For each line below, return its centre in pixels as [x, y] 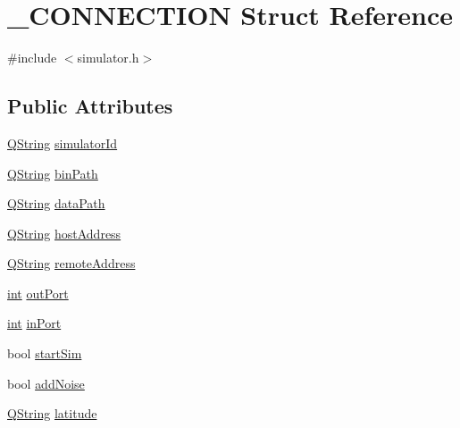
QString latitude [52, 413]
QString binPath [53, 173]
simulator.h [108, 58]
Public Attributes [90, 106]
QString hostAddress [64, 233]
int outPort [38, 293]
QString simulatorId [63, 143]
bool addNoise [46, 383]
